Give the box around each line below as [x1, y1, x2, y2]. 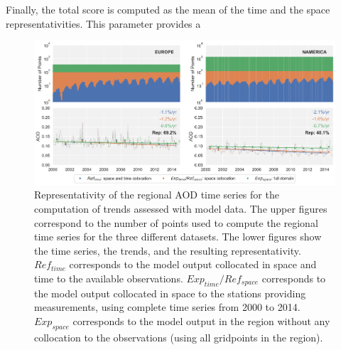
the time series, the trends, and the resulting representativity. [34, 243, 301, 258]
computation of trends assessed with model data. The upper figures [34, 201, 328, 216]
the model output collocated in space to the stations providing [34, 285, 306, 300]
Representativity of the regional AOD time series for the [34, 187, 279, 202]
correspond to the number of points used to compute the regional [34, 215, 318, 230]
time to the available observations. [34, 271, 183, 286]
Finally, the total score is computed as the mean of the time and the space [6, 2, 330, 16]
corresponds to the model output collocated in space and [69, 257, 317, 272]
